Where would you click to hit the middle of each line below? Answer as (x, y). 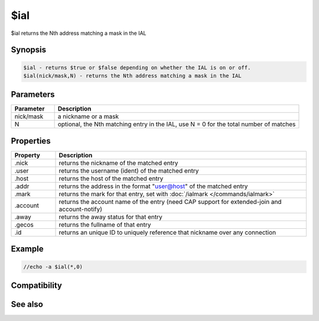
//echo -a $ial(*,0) (53, 267)
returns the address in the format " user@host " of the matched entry (153, 186)
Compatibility (36, 285)
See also (27, 304)
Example (27, 249)
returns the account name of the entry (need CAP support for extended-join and (170, 202)
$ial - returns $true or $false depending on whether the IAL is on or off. (137, 67)
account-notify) (81, 209)
